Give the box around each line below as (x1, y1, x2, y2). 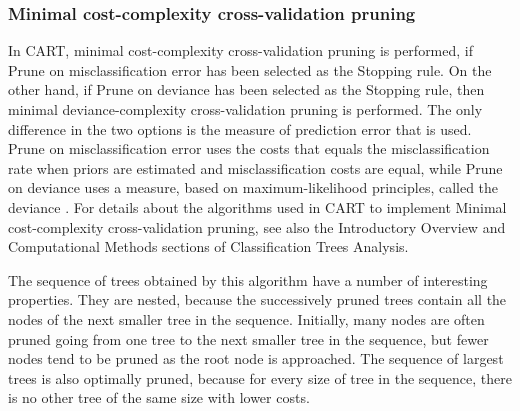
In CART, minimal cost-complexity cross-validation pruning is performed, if (8, 40, 474, 61)
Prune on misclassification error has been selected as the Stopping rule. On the (8, 59, 492, 80)
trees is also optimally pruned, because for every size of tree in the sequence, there (8, 367, 512, 388)
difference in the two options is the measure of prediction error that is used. (8, 118, 472, 139)
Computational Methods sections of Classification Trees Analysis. (8, 236, 409, 257)
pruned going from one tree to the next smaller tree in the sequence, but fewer (8, 328, 489, 349)
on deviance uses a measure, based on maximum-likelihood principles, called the (8, 177, 499, 198)
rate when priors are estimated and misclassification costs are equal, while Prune (8, 157, 503, 178)
